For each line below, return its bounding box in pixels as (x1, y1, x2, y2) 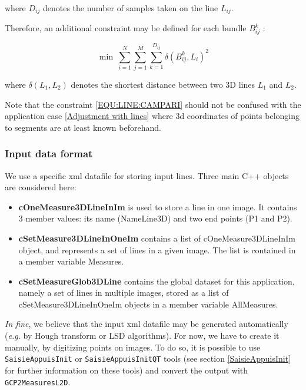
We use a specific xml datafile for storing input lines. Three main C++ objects (5, 169, 289, 181)
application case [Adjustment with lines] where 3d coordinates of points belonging (5, 110, 300, 122)
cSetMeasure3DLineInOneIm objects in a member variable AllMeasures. (18, 298, 278, 310)
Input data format (5, 146, 93, 161)
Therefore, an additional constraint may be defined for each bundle (5, 22, 247, 34)
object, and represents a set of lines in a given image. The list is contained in (18, 243, 296, 256)
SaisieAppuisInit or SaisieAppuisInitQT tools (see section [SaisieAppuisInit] (5, 352, 291, 365)
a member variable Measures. (18, 255, 124, 267)
